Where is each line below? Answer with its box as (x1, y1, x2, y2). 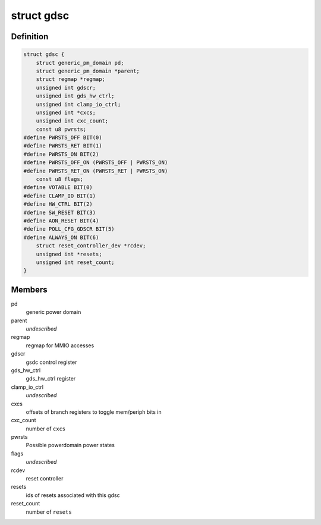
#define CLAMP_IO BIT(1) (23, 192, 96, 199)
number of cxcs (26, 425, 65, 432)
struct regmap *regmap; (36, 76, 105, 83)
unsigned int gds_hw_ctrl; (36, 93, 115, 99)
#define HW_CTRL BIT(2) (23, 201, 93, 208)
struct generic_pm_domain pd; (36, 59, 124, 66)
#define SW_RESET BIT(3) (23, 209, 96, 216)
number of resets (26, 508, 72, 515)
